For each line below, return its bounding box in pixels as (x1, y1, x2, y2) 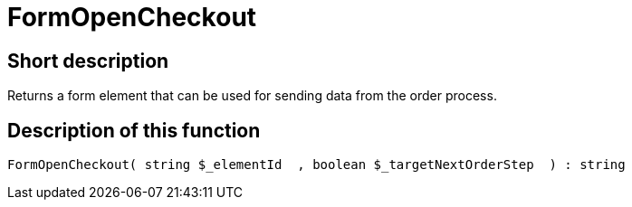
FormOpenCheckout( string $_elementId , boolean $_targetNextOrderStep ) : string (7, 157, 626, 173)
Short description (7, 49, 169, 72)
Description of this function (7, 118, 261, 142)
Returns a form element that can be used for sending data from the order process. (7, 88, 497, 104)
